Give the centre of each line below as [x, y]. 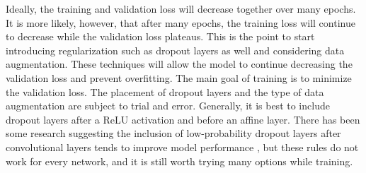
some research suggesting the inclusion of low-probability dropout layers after [173, 133]
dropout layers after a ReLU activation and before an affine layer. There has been [183, 119]
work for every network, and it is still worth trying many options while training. [179, 161]
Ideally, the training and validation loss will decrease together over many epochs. [181, 8]
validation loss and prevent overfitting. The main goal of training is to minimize [179, 77]
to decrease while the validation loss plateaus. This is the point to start [160, 36]
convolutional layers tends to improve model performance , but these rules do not [182, 147]
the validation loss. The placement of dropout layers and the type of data [165, 91]
